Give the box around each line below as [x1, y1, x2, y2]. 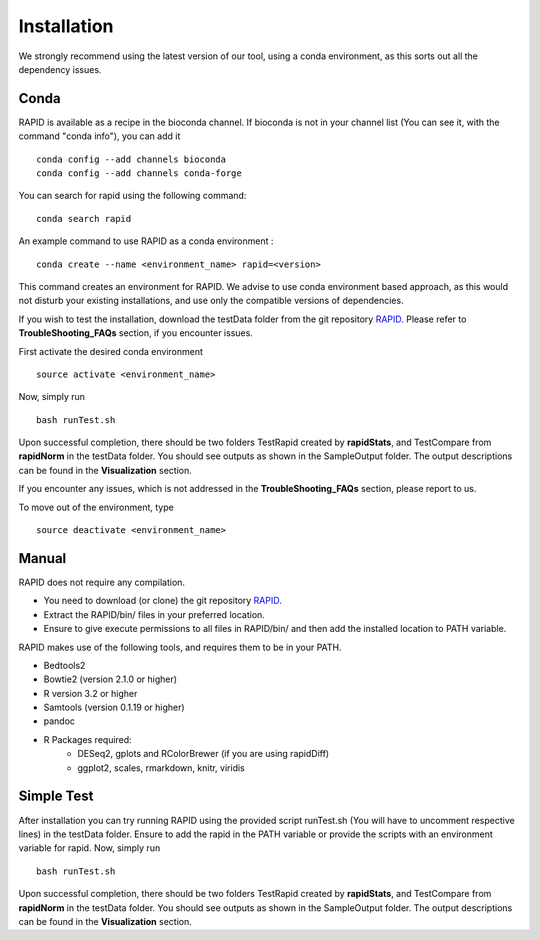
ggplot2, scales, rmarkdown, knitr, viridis [77, 761, 245, 774]
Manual [18, 550, 67, 567]
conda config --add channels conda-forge [36, 168, 242, 179]
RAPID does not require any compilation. [18, 576, 185, 588]
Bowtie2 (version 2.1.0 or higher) [43, 673, 178, 685]
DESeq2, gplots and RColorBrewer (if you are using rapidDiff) [77, 748, 330, 760]
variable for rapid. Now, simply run [18, 842, 161, 854]
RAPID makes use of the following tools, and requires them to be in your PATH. [18, 641, 342, 653]
